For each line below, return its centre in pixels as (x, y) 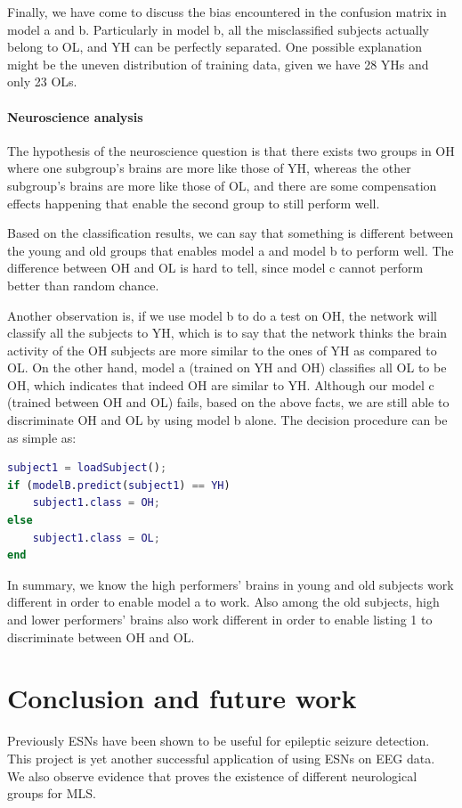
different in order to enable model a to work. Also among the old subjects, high (223, 602)
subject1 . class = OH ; (96, 503)
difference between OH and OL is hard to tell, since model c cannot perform (215, 268)
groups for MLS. (52, 793)
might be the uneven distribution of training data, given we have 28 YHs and (218, 64)
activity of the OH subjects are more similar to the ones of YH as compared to (222, 350)
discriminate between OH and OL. (101, 637)
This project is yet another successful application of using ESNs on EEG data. (221, 758)
